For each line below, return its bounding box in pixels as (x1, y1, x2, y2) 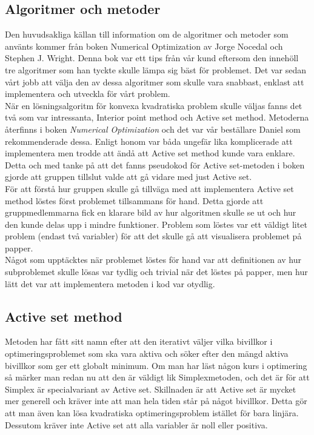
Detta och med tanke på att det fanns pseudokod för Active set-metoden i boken (5, 158, 305, 171)
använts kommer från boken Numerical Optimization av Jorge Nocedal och (5, 39, 283, 52)
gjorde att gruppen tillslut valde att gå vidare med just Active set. (5, 170, 252, 183)
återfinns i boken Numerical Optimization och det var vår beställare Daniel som (5, 122, 301, 135)
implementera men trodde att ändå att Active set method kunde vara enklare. (5, 147, 295, 159)
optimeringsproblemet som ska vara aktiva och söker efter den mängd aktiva (5, 347, 289, 360)
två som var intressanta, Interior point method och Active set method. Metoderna (5, 111, 309, 124)
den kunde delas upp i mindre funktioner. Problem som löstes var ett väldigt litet (5, 217, 307, 230)
